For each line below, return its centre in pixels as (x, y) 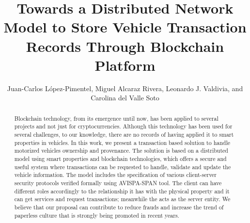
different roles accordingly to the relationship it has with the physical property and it (122, 191)
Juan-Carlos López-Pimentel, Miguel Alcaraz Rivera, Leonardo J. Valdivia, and (125, 88)
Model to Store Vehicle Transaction (125, 27)
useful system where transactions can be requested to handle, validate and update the (123, 167)
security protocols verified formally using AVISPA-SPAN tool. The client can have (118, 183)
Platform (125, 65)
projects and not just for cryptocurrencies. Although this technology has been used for (123, 126)
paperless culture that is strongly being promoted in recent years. (97, 215)
